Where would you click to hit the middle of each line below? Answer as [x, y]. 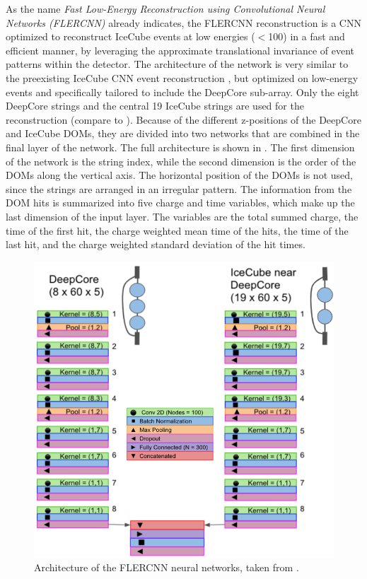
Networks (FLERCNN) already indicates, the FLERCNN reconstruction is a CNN [183, 22]
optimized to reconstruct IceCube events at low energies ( [130, 36]
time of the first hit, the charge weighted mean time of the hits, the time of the [177, 230]
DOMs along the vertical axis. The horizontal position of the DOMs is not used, [179, 175]
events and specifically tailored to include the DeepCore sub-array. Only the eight [182, 92]
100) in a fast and [307, 36]
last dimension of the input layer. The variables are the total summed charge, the [182, 216]
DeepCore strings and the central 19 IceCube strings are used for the [155, 106]
